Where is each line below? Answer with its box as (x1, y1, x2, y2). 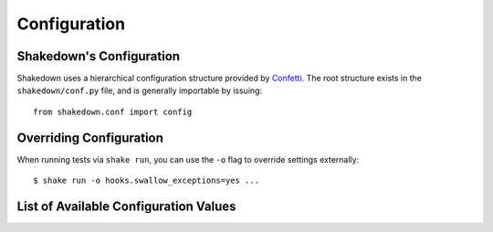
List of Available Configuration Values (16, 198, 236, 214)
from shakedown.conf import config (33, 106, 193, 117)
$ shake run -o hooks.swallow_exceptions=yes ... (33, 175, 260, 186)
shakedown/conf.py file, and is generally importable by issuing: (16, 85, 263, 96)
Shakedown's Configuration (16, 48, 181, 64)
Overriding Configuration (16, 130, 164, 145)
